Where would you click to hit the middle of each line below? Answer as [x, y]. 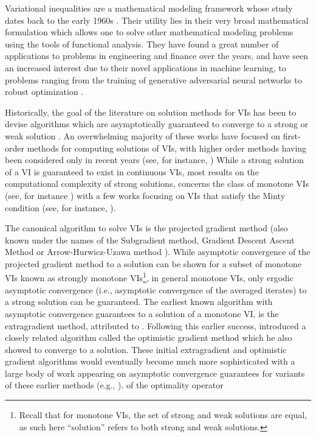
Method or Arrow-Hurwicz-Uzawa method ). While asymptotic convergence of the [158, 252]
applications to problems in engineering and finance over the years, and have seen [157, 56]
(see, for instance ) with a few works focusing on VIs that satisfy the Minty [145, 195]
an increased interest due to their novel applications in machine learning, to [146, 67]
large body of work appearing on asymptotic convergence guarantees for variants [155, 373]
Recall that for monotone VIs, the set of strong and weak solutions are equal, [163, 415]
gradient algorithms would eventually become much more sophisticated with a [150, 361]
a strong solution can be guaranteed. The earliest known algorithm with [139, 302]
